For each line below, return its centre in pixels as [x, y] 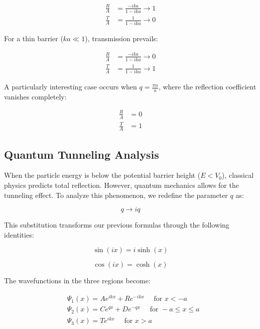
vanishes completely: [35, 96]
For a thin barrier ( [34, 38]
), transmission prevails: [121, 38]
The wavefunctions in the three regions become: [77, 281]
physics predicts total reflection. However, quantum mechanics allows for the [121, 185]
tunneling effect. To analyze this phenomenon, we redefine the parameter [116, 195]
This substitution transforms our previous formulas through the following [117, 225]
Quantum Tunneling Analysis [82, 154]
